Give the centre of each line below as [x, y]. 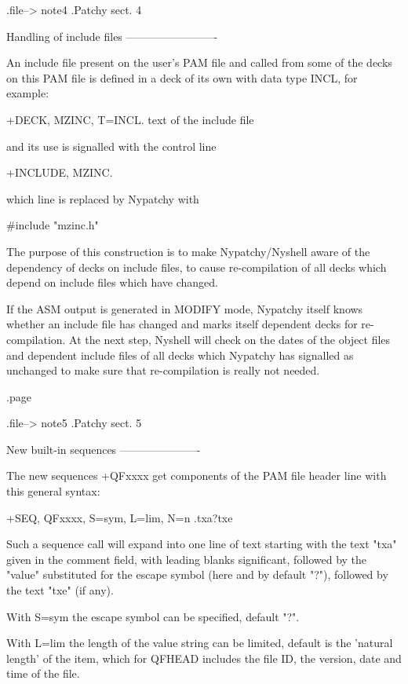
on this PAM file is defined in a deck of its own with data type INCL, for [182, 77]
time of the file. [43, 673]
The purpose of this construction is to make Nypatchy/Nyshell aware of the [188, 251]
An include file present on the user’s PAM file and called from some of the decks [199, 62]
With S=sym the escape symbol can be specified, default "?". [153, 616]
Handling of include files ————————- [112, 36]
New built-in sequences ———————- [104, 449]
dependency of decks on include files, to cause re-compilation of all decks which [197, 267]
